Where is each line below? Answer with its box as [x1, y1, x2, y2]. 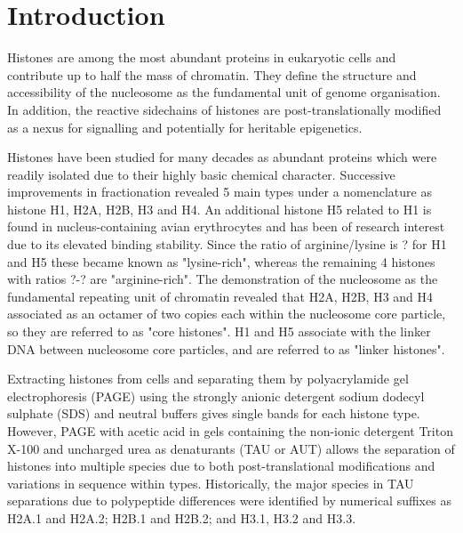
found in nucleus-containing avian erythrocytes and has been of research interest [7, 217, 445, 236]
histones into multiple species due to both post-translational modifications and [7, 456, 435, 475]
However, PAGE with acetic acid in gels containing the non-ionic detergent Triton [7, 422, 453, 440]
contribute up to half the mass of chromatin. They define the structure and [7, 65, 417, 84]
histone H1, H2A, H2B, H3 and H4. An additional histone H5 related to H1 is [7, 199, 432, 218]
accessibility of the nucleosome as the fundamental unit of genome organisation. [7, 83, 441, 101]
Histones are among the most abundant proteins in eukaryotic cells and [7, 48, 396, 67]
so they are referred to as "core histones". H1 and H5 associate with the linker [7, 322, 431, 341]
